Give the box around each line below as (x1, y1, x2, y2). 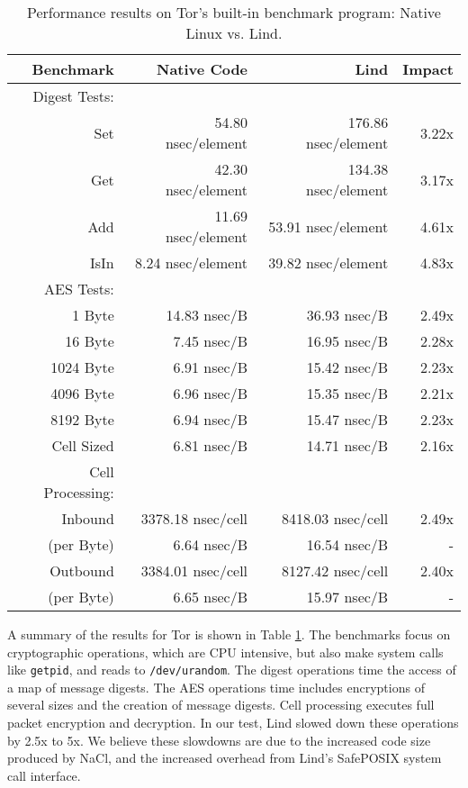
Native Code (157, 59, 248, 79)
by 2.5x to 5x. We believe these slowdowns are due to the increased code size (7, 730, 431, 749)
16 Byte (65, 331, 114, 351)
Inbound (61, 508, 114, 529)
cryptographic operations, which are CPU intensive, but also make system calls (7, 642, 444, 661)
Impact (402, 59, 454, 79)
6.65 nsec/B (173, 586, 248, 607)
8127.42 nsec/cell (281, 560, 389, 581)
